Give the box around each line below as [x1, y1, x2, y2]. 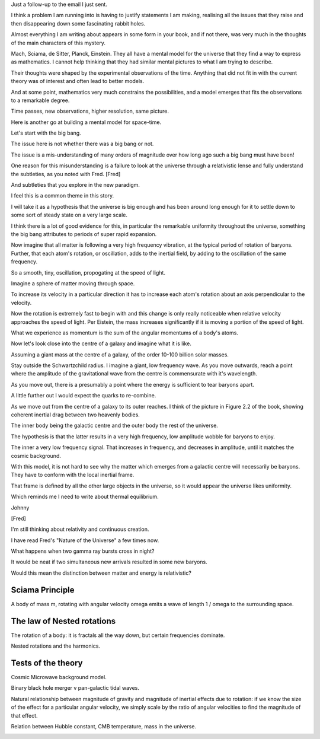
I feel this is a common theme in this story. [11, 192, 114, 199]
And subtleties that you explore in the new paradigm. [11, 181, 140, 189]
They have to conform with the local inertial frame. [11, 472, 135, 479]
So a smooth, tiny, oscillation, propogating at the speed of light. [11, 269, 166, 276]
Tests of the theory [11, 658, 83, 668]
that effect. [11, 712, 38, 719]
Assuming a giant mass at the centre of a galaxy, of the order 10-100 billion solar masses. [11, 351, 229, 358]
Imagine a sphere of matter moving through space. [11, 279, 135, 287]
